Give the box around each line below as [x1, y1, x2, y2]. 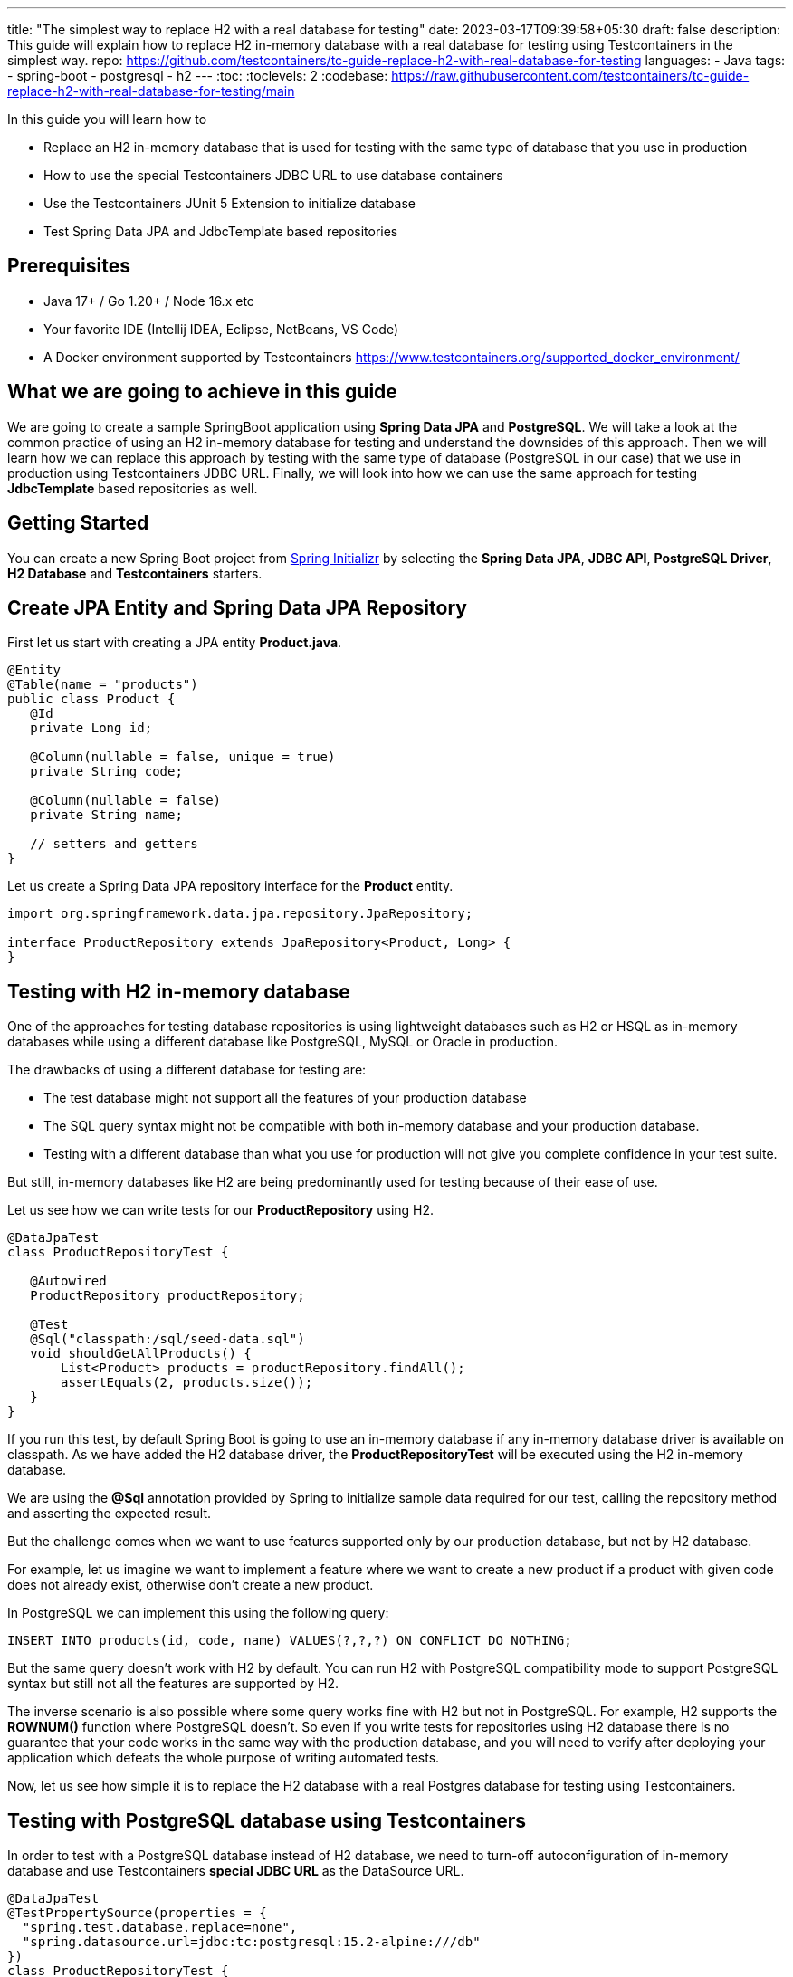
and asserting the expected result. [7, 1505, 212, 1522]
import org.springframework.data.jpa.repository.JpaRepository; [7, 906, 473, 922]
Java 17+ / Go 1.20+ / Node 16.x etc [43, 292, 254, 309]
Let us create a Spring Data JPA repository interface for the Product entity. [7, 878, 454, 894]
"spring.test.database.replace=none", [22, 1920, 298, 1935]
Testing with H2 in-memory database [7, 979, 350, 1003]
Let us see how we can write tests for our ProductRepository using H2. [7, 1202, 435, 1218]
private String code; [30, 764, 183, 779]
